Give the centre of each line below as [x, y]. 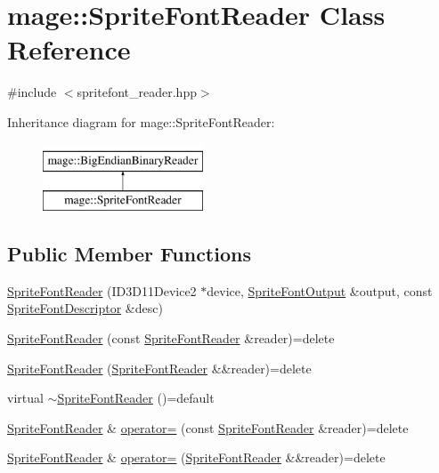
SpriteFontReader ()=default [136, 398]
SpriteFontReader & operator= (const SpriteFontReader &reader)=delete [208, 427]
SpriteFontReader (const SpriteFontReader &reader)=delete [171, 338]
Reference [69, 49]
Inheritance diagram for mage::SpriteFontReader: [141, 121]
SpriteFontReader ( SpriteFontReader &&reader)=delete [159, 368]
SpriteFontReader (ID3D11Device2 [102, 290]
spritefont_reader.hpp [137, 92]
